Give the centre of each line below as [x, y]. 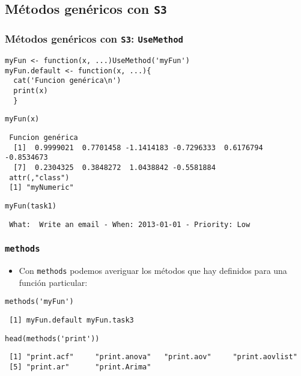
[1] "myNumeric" [41, 188]
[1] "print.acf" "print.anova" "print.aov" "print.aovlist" [153, 357]
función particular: [53, 282]
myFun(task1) [31, 206]
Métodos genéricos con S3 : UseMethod [94, 39]
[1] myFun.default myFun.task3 [71, 320]
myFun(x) [22, 119]
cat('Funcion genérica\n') [67, 81]
